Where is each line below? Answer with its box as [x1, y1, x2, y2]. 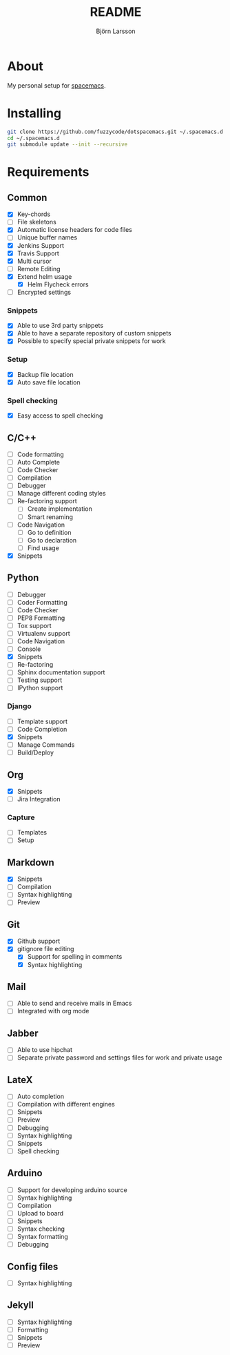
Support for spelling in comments [27, 953, 123, 961]
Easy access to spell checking [17, 411, 103, 420]
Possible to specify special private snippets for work [17, 337, 167, 345]
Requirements [7, 164, 90, 180]
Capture [7, 812, 36, 822]
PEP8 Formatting [17, 614, 65, 622]
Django [7, 701, 32, 711]
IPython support [17, 684, 63, 692]
